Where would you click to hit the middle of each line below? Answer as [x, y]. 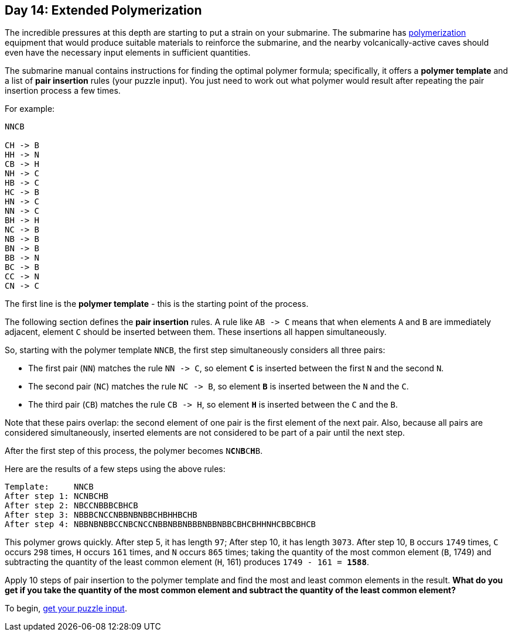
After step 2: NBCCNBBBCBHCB [71, 506]
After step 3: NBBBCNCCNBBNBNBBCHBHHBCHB [101, 515]
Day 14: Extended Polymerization [103, 10]
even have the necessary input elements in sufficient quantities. [128, 53]
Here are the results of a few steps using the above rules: [115, 469]
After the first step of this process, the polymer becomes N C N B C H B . [134, 451]
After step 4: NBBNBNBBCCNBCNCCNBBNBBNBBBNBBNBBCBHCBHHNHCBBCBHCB [161, 524]
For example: [30, 109]
